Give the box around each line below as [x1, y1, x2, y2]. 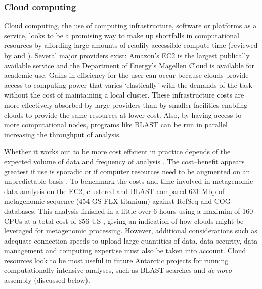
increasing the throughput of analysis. [4, 129, 121, 139]
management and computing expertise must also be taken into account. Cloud [4, 245, 246, 256]
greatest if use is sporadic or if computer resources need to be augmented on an [4, 166, 250, 176]
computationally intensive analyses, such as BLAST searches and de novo [4, 265, 232, 275]
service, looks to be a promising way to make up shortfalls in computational [4, 30, 239, 40]
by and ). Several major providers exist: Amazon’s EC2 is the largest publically [4, 50, 250, 60]
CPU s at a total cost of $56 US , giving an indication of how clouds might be [4, 215, 244, 226]
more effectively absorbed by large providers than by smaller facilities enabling [4, 99, 248, 110]
